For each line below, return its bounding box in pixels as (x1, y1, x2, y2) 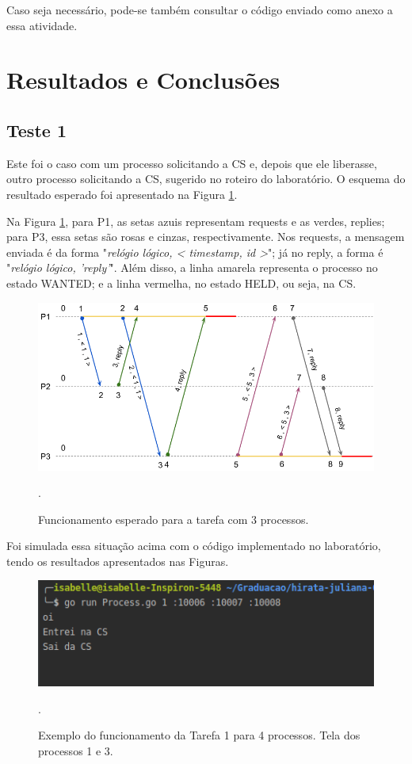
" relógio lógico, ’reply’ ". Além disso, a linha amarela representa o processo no (6, 259, 378, 276)
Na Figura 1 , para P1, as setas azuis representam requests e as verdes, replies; (6, 212, 385, 229)
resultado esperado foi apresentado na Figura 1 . (6, 185, 238, 202)
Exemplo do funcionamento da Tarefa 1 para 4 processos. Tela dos (38, 727, 360, 743)
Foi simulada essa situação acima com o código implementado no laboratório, (6, 537, 381, 554)
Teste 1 (6, 117, 67, 142)
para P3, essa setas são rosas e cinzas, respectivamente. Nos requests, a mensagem (6, 228, 405, 245)
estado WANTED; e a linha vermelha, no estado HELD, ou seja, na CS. (6, 274, 357, 291)
